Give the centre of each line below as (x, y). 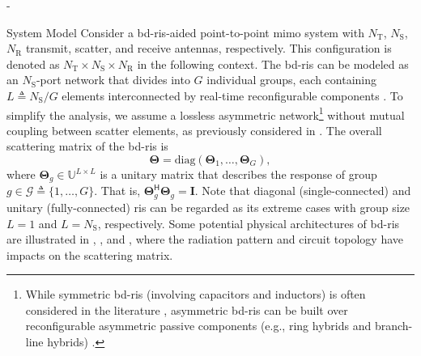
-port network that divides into (113, 80)
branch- (393, 326)
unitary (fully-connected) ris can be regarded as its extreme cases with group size (208, 207)
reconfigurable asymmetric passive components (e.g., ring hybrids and (198, 326)
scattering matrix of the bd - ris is (87, 146)
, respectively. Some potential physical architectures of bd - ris (249, 223)
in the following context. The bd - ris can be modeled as (273, 64)
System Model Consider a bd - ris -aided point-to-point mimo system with (185, 32)
